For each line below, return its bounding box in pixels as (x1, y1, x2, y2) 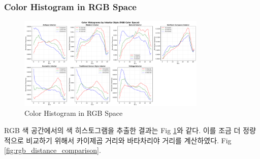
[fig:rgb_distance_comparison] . (4, 145, 101, 155)
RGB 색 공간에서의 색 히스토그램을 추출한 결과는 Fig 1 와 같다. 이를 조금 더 (4, 125, 241, 135)
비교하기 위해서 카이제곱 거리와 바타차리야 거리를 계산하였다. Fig (26, 135, 232, 145)
